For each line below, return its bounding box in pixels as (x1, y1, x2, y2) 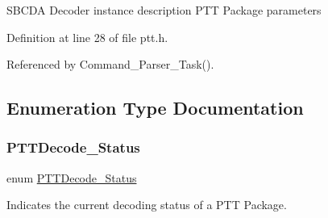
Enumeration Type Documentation (6, 95, 304, 120)
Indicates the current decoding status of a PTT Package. (6, 196, 287, 213)
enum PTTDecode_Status (6, 169, 137, 186)
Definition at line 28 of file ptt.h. (6, 28, 168, 45)
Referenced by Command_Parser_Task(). (6, 56, 214, 73)
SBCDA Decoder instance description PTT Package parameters (6, 2, 322, 18)
